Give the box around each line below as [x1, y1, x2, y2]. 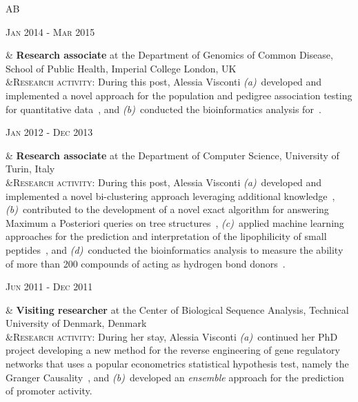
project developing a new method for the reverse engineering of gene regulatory [6, 343, 340, 357]
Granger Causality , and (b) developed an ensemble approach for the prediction [6, 370, 344, 384]
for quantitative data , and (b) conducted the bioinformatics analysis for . [6, 101, 321, 116]
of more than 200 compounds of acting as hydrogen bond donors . [6, 256, 286, 270]
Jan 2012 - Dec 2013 [6, 125, 93, 139]
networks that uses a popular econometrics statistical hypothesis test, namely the [6, 356, 349, 371]
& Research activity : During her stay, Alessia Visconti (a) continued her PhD [6, 329, 338, 343]
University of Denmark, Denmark [6, 316, 147, 330]
